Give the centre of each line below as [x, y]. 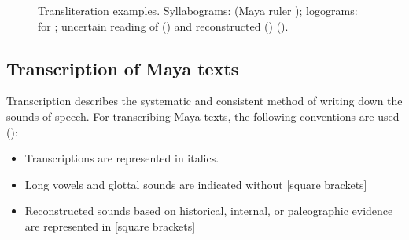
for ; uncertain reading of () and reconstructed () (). [163, 25]
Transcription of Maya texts [123, 68]
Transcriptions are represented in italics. [122, 158]
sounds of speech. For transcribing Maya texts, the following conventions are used [203, 116]
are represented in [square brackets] [110, 225]
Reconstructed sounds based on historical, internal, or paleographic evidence [209, 211]
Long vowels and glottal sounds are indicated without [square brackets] [196, 184]
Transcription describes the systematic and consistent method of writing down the [204, 101]
